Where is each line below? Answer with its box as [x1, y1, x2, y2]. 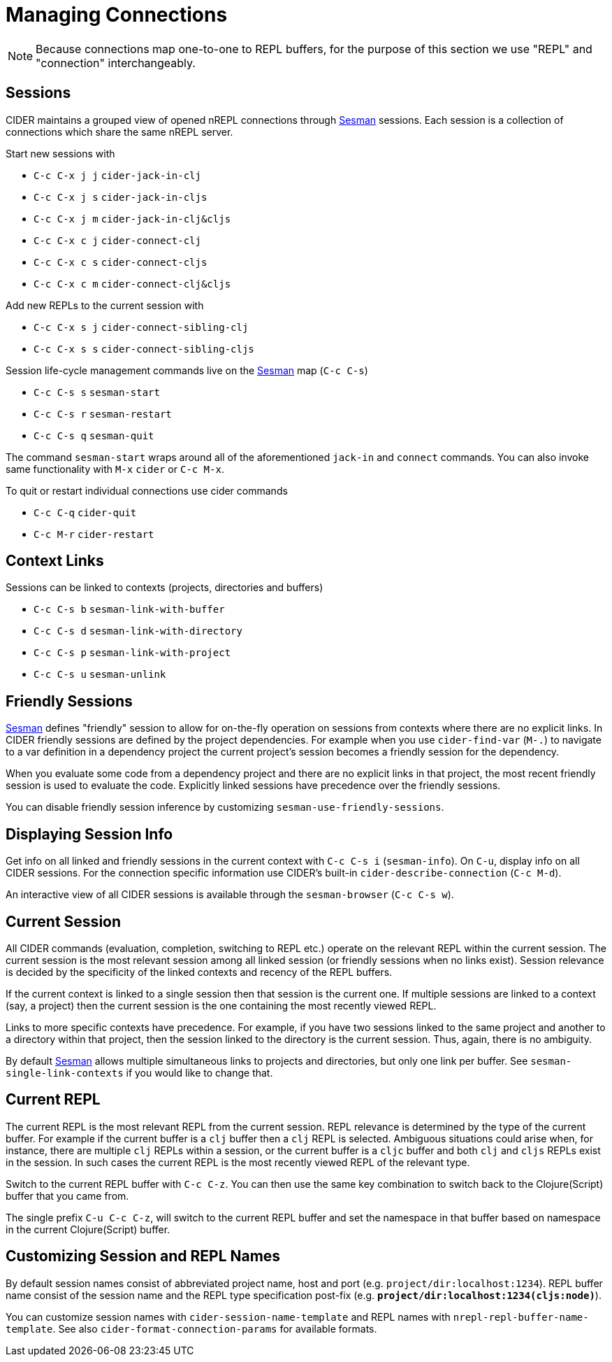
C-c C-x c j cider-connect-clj [34, 234, 201, 246]
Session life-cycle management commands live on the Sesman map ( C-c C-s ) [6, 364, 368, 376]
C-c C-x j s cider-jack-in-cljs [34, 191, 207, 203]
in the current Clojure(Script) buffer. [6, 1223, 170, 1235]
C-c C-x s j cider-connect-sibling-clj [34, 321, 249, 333]
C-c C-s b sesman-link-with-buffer [34, 604, 225, 616]
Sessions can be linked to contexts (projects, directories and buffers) [6, 581, 323, 594]
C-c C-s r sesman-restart [34, 408, 172, 420]
